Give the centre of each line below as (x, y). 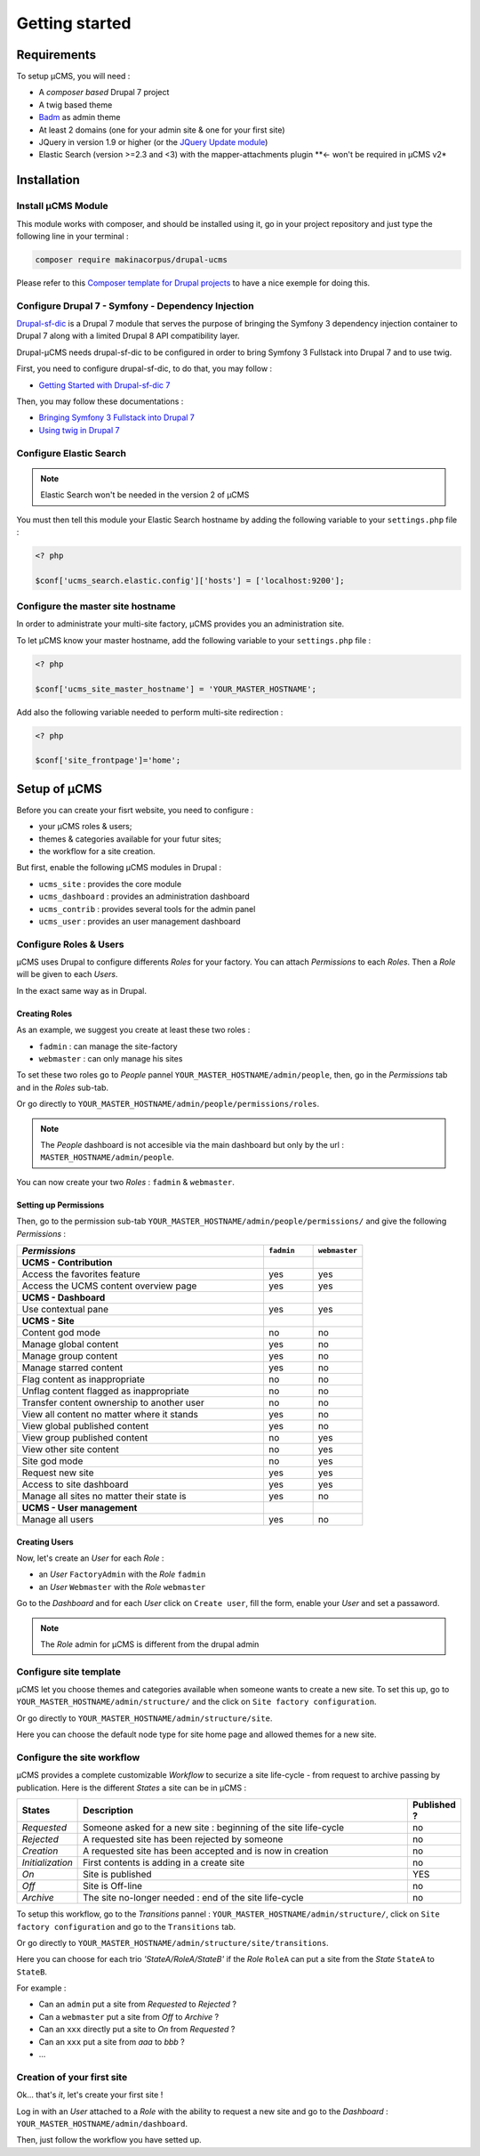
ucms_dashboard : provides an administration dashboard (144, 896)
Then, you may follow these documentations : (100, 401)
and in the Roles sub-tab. (62, 1087)
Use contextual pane (65, 1309)
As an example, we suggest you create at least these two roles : (133, 1030)
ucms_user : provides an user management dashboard (140, 921)
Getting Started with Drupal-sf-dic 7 (104, 385)
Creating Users (45, 1542)
